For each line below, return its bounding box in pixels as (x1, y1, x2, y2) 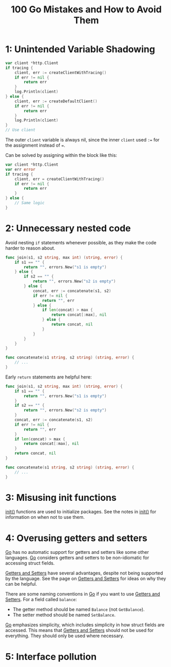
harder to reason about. (5, 245, 55, 251)
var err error (5, 167, 36, 172)
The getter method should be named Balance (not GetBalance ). (12, 606, 145, 612)
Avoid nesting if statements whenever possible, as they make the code (5, 239, 157, 245)
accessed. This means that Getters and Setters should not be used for (5, 627, 154, 634)
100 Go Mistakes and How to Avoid (11, 4, 162, 15)
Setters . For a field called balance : (5, 597, 77, 603)
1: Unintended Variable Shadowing (5, 44, 156, 55)
